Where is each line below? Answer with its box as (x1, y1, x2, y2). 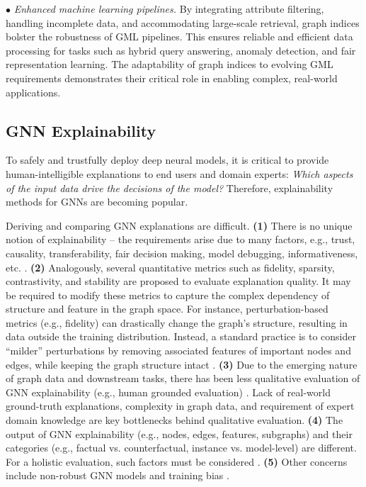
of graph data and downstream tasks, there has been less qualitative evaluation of (6, 371, 360, 386)
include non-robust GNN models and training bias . (6, 468, 229, 483)
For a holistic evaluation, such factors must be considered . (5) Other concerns (6, 454, 348, 469)
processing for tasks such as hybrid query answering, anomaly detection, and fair (6, 43, 356, 57)
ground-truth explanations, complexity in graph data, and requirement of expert (6, 398, 355, 413)
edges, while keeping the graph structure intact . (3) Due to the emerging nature (6, 357, 358, 371)
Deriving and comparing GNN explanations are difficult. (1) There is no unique (6, 218, 353, 233)
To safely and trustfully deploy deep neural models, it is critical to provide (6, 152, 329, 167)
